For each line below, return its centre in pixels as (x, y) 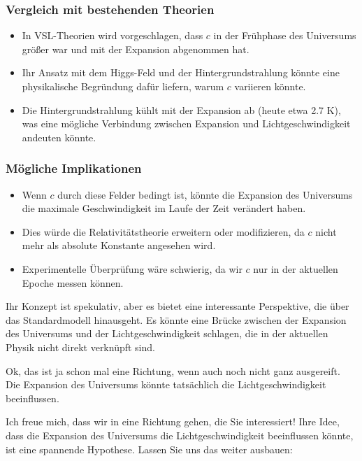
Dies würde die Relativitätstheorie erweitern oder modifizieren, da (163, 231)
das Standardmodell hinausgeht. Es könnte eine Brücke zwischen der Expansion (176, 319)
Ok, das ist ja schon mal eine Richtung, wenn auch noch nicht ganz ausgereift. (173, 370)
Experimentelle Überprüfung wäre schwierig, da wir (132, 268)
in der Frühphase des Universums (285, 35)
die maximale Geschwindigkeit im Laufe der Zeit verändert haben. (164, 208)
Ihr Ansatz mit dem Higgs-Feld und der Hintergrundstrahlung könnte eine (181, 72)
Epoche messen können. (73, 282)
